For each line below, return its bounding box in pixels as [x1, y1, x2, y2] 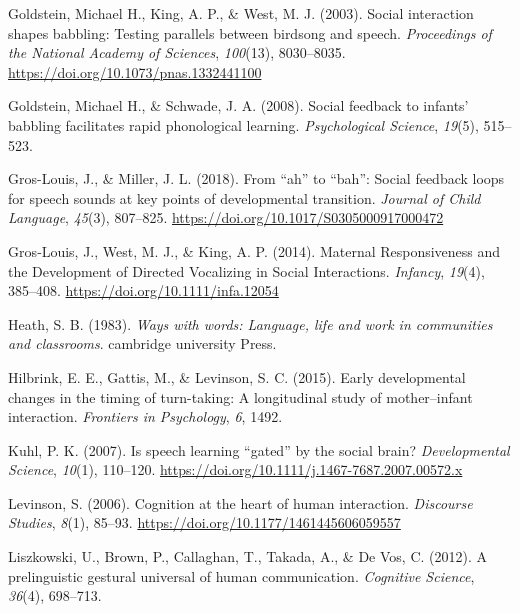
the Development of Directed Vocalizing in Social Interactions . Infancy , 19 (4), [8, 260, 485, 281]
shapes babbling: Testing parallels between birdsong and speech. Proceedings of [8, 22, 492, 43]
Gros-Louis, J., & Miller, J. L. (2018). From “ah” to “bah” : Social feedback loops [8, 168, 505, 189]
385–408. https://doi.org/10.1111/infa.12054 [8, 280, 279, 301]
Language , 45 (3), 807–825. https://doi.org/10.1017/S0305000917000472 [8, 207, 444, 228]
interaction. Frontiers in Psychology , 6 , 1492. [8, 406, 283, 427]
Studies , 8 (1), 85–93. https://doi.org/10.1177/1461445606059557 [8, 512, 401, 533]
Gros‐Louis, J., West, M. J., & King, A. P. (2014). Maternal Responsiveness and [8, 240, 501, 261]
